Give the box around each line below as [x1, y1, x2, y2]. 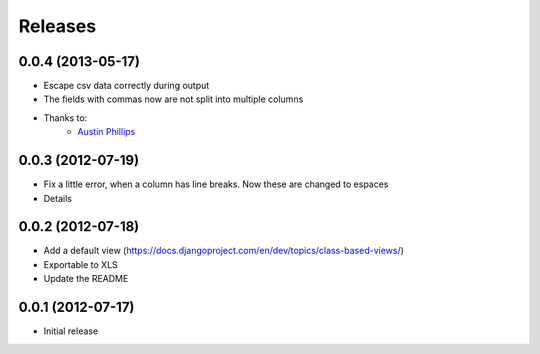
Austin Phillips [77, 126, 136, 138]
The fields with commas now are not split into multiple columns [43, 93, 304, 105]
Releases [18, 15, 97, 37]
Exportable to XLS [43, 258, 119, 270]
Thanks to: [43, 111, 88, 124]
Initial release [43, 325, 99, 337]
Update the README [43, 273, 129, 285]
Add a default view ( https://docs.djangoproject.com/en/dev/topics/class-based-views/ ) [43, 245, 405, 257]
